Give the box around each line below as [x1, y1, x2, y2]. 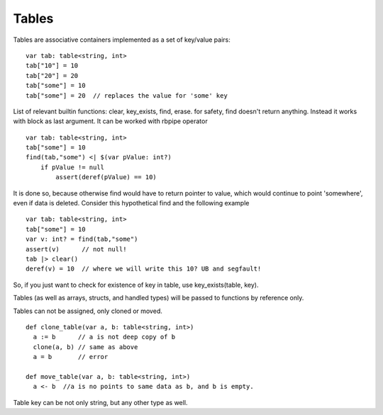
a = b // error [33, 353, 109, 361]
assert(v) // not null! [26, 245, 127, 253]
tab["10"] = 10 [26, 62, 79, 70]
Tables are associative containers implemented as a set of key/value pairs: [13, 35, 231, 44]
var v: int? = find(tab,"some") [26, 235, 138, 244]
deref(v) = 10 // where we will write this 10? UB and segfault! [26, 265, 262, 273]
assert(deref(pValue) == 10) [55, 174, 157, 181]
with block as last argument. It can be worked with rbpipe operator [13, 117, 209, 125]
